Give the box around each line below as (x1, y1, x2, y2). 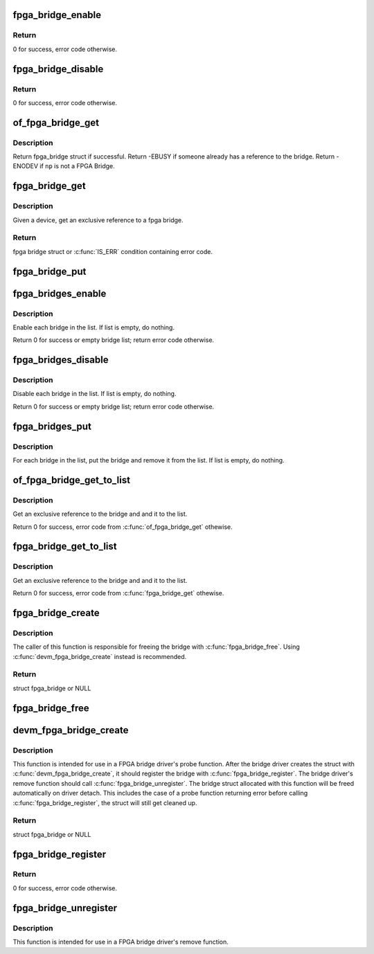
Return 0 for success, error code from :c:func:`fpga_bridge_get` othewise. (12, 589, 224, 597)
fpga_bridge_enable (12, 9, 102, 21)
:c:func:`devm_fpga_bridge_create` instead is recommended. (12, 652, 187, 660)
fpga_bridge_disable (12, 63, 104, 75)
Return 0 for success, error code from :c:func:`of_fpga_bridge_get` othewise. (12, 523, 233, 531)
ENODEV (12, 162, 38, 170)
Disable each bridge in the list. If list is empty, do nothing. (12, 390, 177, 398)
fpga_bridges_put (12, 420, 91, 432)
